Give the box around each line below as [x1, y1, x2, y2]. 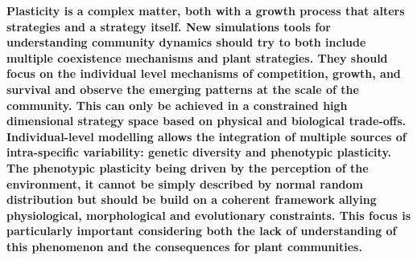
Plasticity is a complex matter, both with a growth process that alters [6, 2, 405, 18]
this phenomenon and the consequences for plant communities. [6, 238, 362, 254]
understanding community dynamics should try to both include [6, 34, 366, 51]
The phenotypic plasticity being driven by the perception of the [6, 159, 369, 176]
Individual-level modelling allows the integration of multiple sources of [6, 128, 407, 144]
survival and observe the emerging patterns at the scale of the [6, 80, 359, 97]
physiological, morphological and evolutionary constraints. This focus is [6, 206, 411, 223]
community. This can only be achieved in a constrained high [6, 96, 348, 113]
